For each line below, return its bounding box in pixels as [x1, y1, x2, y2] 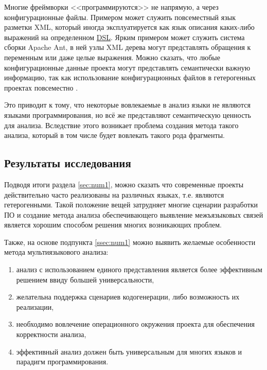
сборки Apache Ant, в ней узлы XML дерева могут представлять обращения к [4, 42, 251, 52]
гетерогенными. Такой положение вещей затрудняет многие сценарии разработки [4, 199, 258, 210]
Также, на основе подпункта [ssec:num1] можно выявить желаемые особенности [4, 236, 256, 247]
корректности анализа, [16, 329, 86, 340]
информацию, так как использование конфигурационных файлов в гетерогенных [4, 72, 256, 83]
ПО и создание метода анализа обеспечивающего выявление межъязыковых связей [4, 209, 263, 220]
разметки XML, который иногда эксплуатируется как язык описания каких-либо [4, 22, 255, 32]
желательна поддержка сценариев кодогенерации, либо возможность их [16, 291, 240, 302]
